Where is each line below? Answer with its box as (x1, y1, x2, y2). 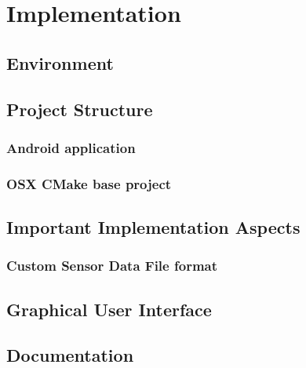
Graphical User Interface (6, 297, 212, 321)
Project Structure (6, 97, 153, 121)
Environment (6, 50, 114, 75)
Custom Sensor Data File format (6, 256, 218, 275)
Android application (6, 137, 136, 157)
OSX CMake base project (6, 173, 172, 193)
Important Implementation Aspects (6, 215, 301, 239)
